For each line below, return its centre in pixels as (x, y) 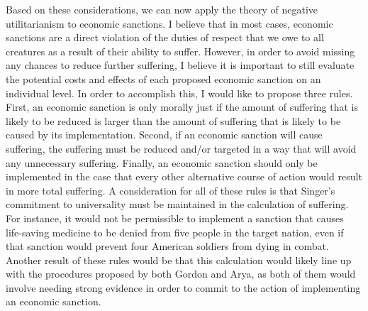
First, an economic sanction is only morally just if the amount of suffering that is (182, 107)
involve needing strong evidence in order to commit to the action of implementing (183, 287)
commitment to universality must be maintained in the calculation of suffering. (177, 204)
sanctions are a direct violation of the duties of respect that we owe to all (165, 37)
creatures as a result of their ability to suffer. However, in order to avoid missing (180, 51)
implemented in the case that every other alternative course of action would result (184, 176)
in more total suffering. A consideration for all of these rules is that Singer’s (171, 190)
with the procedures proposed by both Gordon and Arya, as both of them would (181, 274)
